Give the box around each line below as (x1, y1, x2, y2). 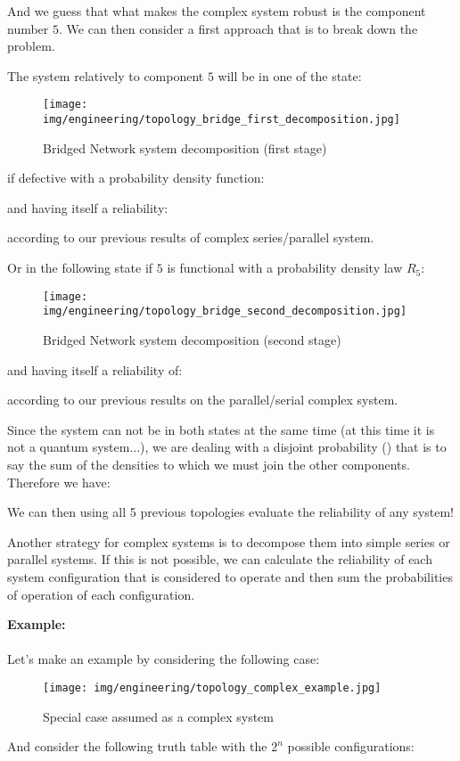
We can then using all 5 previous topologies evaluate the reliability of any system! (7, 503, 454, 521)
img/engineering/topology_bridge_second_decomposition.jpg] (43, 305, 407, 318)
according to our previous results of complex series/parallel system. (7, 228, 374, 247)
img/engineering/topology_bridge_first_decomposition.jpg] (43, 113, 400, 127)
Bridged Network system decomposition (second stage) (43, 330, 341, 348)
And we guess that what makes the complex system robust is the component (7, 2, 426, 20)
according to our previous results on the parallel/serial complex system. (7, 390, 398, 409)
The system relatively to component (7, 66, 204, 85)
